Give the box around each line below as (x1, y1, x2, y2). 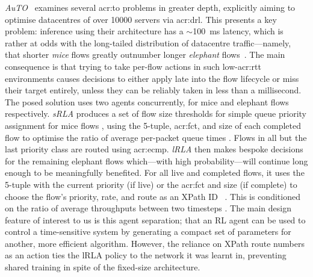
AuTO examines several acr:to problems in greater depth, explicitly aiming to (5, 1, 296, 13)
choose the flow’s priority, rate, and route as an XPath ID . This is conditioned (5, 190, 300, 202)
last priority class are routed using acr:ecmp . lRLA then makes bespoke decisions (5, 143, 303, 155)
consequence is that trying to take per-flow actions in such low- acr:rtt (5, 60, 261, 72)
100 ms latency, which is (193, 25, 284, 37)
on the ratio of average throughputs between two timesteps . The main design (5, 202, 291, 214)
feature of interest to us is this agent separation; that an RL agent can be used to (5, 213, 306, 226)
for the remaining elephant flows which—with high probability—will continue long (5, 154, 308, 167)
